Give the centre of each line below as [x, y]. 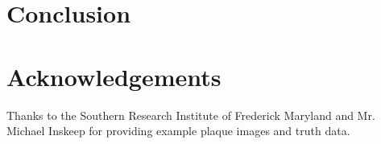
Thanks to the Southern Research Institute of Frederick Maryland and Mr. [191, 115]
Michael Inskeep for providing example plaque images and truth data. [178, 131]
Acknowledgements [114, 76]
